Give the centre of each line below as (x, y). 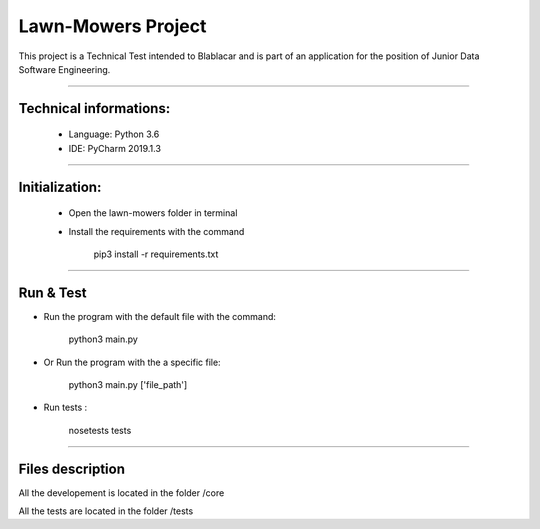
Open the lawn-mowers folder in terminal (153, 213)
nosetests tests (100, 430)
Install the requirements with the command (156, 231)
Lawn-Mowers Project (112, 26)
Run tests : (65, 407)
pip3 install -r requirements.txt (156, 254)
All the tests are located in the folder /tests (106, 511)
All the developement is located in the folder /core (121, 492)
